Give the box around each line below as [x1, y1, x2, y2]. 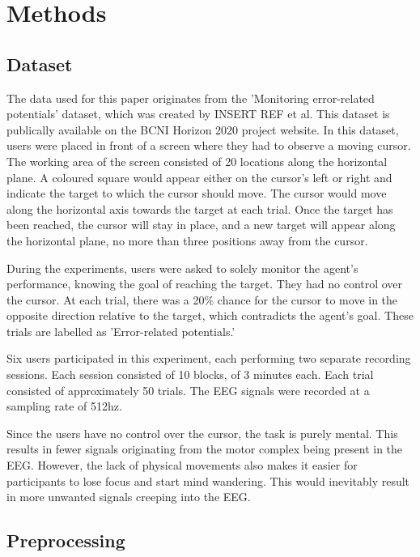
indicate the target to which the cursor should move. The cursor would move [6, 185, 387, 202]
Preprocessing [6, 528, 125, 553]
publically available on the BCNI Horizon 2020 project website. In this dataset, [6, 121, 399, 138]
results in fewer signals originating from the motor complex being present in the [6, 440, 403, 457]
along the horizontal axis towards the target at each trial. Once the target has [6, 200, 393, 217]
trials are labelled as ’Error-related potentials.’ [6, 322, 235, 339]
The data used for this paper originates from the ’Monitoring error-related [6, 89, 375, 106]
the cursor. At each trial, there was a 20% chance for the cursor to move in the [6, 291, 398, 308]
